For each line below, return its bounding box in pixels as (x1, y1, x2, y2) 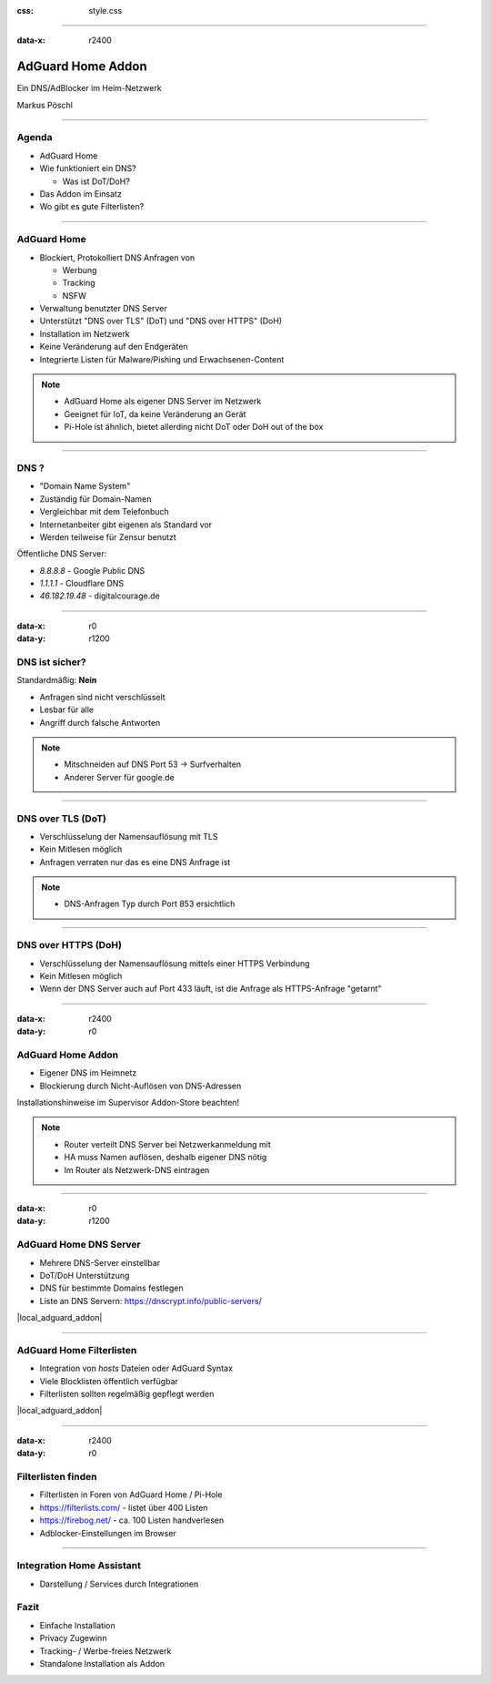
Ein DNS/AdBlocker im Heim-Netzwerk (16, 83, 163, 94)
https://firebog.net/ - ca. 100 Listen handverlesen (39, 1515, 225, 1526)
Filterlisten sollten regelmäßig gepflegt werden (39, 1389, 215, 1400)
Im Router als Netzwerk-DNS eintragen (64, 1164, 210, 1175)
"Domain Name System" (39, 481, 131, 492)
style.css (88, 5, 123, 15)
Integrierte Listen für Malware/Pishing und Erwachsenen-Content (39, 353, 285, 364)
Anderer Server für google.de (64, 771, 175, 782)
